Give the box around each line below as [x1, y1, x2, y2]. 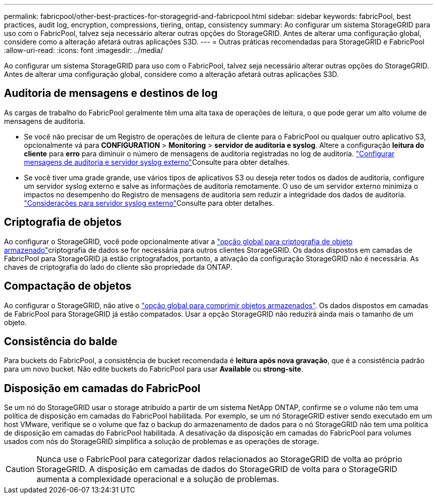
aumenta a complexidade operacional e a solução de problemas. [36, 474, 279, 485]
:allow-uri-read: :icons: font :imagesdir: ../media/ [4, 46, 163, 54]
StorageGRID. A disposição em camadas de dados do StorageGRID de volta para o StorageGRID [36, 464, 398, 475]
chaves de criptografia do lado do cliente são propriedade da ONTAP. [4, 262, 232, 271]
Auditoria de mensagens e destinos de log [4, 87, 218, 100]
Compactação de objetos [4, 280, 132, 293]
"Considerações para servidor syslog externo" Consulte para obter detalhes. [24, 198, 274, 207]
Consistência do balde [4, 335, 118, 348]
